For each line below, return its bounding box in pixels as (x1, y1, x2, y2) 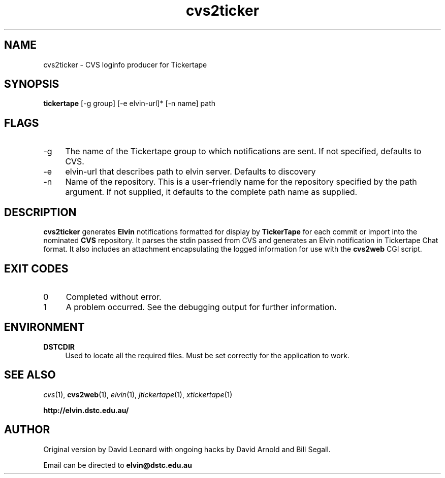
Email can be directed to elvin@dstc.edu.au (43, 460, 192, 469)
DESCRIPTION (4, 206, 77, 219)
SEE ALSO (4, 368, 56, 382)
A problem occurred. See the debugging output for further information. (66, 301, 337, 312)
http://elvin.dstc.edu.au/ (43, 405, 129, 415)
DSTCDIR (43, 342, 75, 351)
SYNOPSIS (4, 78, 59, 91)
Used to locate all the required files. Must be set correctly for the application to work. (65, 351, 349, 360)
